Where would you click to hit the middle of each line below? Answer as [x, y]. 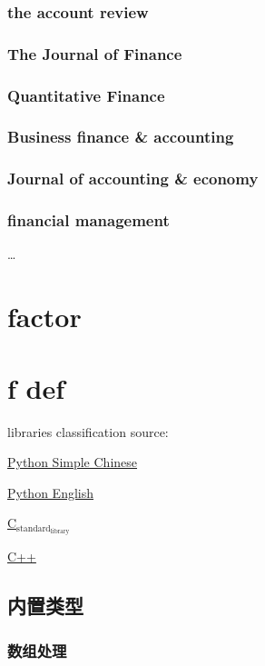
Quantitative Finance [86, 95]
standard [34, 528]
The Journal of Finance [95, 53]
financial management [88, 220]
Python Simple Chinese [73, 462]
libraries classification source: [88, 431]
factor [44, 317]
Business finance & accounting [121, 137]
